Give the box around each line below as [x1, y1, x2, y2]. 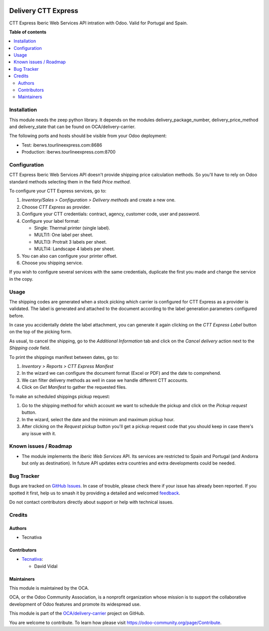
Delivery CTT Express [9, 6, 79, 15]
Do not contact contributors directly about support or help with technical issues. [9, 499, 174, 505]
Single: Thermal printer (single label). [34, 225, 111, 231]
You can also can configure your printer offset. [21, 253, 118, 259]
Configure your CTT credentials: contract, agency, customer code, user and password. [21, 211, 200, 217]
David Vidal [34, 563, 58, 569]
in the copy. [9, 276, 33, 282]
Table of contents [9, 29, 47, 35]
